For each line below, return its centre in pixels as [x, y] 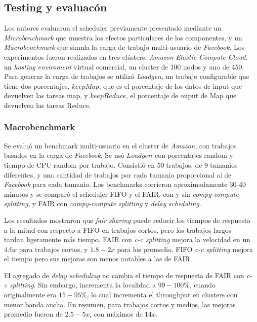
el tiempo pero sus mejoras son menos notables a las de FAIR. [98, 259]
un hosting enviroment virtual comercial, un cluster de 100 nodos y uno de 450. [124, 66]
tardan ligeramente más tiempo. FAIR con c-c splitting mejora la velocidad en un [127, 239]
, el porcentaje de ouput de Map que [181, 95]
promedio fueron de [33, 314]
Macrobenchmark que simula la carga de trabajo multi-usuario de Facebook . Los [124, 47]
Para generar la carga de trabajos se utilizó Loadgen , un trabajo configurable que [127, 76]
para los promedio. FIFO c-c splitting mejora [185, 249]
